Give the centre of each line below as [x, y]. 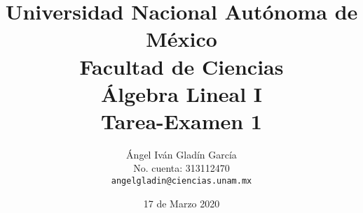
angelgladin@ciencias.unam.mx [181, 181]
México [181, 39]
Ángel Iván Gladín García [181, 154]
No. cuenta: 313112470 [181, 168]
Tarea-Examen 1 [181, 120]
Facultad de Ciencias [181, 66]
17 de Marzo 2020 [181, 203]
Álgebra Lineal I [181, 93]
